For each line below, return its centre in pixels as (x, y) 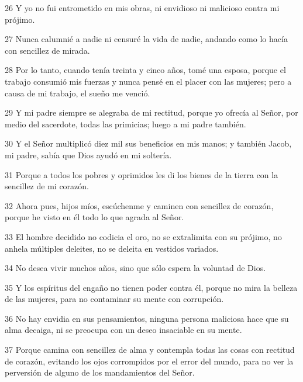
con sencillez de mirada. (47, 50)
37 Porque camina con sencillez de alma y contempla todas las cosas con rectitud (150, 350)
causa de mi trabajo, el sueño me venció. (78, 93)
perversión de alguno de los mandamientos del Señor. (100, 372)
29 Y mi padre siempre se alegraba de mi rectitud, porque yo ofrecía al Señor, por (151, 112)
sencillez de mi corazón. (47, 186)
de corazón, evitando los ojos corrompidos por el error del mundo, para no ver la (149, 361)
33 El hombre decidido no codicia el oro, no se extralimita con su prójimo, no (143, 236)
